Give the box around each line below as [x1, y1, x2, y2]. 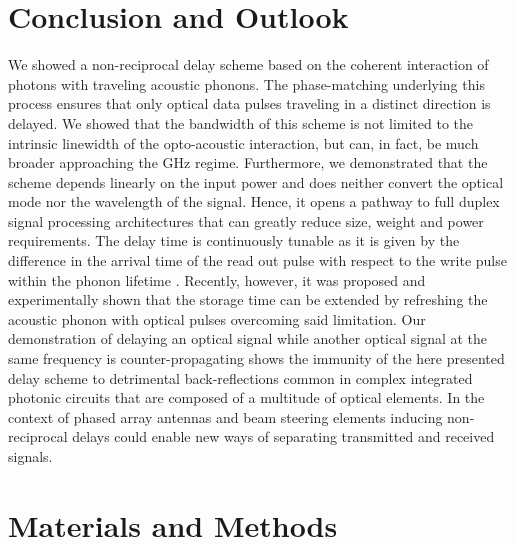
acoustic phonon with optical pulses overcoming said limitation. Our [8, 308, 426, 329]
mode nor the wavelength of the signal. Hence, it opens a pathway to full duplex [8, 191, 500, 212]
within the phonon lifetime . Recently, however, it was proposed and [8, 269, 426, 290]
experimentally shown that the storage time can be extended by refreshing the [8, 289, 488, 310]
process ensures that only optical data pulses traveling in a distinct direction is [8, 93, 491, 114]
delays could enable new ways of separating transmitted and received [72, 426, 495, 447]
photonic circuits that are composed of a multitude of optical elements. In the [8, 387, 485, 408]
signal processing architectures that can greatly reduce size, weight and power [8, 210, 484, 231]
